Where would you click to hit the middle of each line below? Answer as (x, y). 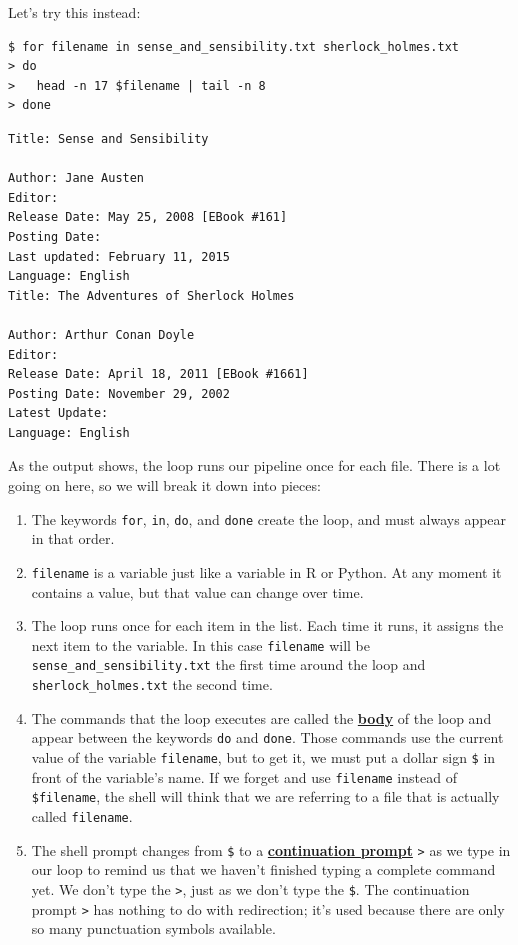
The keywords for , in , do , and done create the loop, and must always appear (269, 518)
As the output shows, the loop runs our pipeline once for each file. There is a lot (254, 465)
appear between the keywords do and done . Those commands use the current (267, 737)
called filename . (82, 815)
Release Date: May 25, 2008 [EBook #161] (148, 217)
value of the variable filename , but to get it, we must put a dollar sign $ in (263, 756)
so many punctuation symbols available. (153, 928)
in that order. (73, 538)
